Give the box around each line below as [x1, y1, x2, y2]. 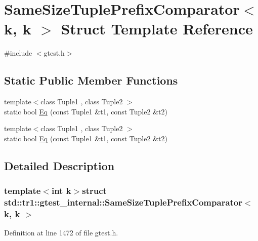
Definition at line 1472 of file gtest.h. [4, 227, 118, 238]
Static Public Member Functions [4, 72, 178, 88]
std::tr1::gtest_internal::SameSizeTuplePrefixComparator [4, 196, 243, 209]
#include [4, 48, 32, 58]
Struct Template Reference [61, 18, 253, 39]
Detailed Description [4, 157, 115, 173]
